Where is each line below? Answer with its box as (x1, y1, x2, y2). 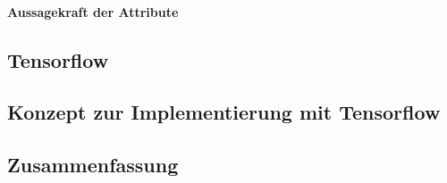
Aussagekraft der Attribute (7, 2, 179, 21)
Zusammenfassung (7, 151, 179, 179)
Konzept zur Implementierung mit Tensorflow (7, 98, 441, 126)
